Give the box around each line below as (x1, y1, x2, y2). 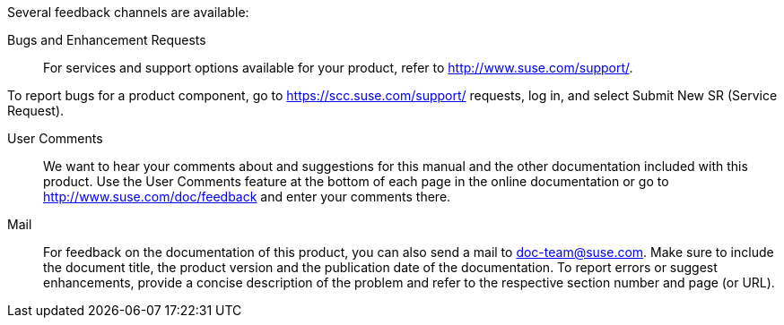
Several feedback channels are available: (7, 4, 249, 20)
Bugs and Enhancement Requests (7, 32, 206, 47)
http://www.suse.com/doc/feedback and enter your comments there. (43, 189, 451, 204)
